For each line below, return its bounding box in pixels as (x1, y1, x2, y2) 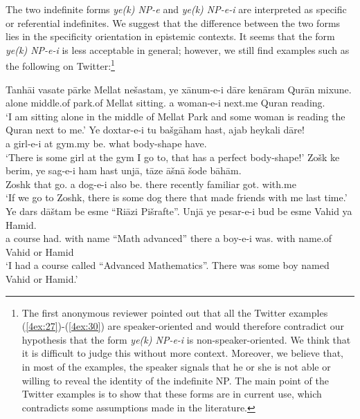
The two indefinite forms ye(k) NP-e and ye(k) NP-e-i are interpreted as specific (6, 2, 347, 16)
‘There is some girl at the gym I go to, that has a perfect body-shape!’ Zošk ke (6, 149, 340, 164)
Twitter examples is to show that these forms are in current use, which (21, 387, 322, 401)
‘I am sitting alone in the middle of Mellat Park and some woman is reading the (6, 109, 345, 123)
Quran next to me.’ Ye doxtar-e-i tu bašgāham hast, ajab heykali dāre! (6, 122, 305, 137)
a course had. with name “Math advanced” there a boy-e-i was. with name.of (6, 231, 332, 245)
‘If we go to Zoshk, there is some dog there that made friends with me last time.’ (6, 190, 348, 205)
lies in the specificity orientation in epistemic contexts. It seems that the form (6, 29, 335, 44)
